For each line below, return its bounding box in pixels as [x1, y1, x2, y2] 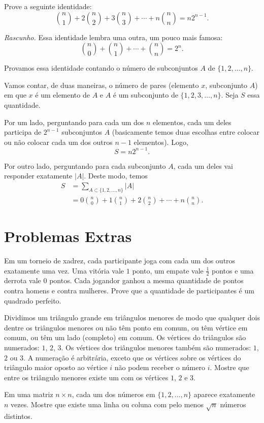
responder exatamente [4, 170, 73, 181]
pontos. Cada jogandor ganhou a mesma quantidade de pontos [49, 275, 244, 286]
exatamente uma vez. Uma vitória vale [4, 265, 124, 276]
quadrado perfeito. [4, 295, 61, 306]
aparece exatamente [193, 389, 255, 400]
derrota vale [4, 275, 41, 286]
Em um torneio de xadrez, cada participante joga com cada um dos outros [4, 255, 236, 266]
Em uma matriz [4, 389, 53, 400]
